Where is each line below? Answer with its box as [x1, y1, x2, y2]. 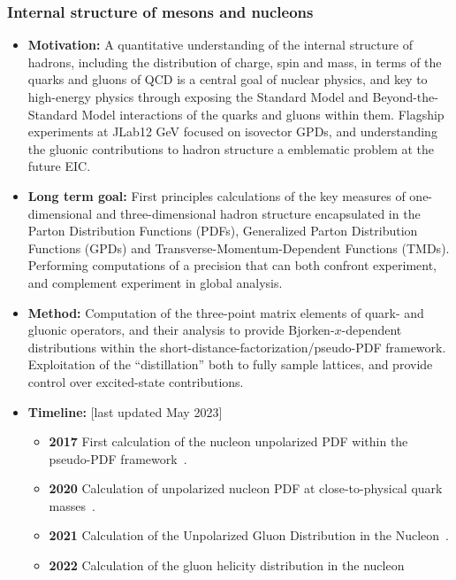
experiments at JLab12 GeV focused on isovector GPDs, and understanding [27, 122, 437, 141]
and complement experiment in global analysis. [27, 273, 283, 291]
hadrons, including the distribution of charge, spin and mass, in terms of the [27, 52, 442, 71]
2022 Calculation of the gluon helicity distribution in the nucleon [49, 556, 405, 575]
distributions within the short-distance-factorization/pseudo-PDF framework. [27, 337, 446, 356]
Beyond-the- [372, 88, 438, 105]
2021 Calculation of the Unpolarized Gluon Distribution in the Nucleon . [49, 526, 449, 545]
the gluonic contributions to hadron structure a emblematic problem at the [27, 139, 435, 158]
